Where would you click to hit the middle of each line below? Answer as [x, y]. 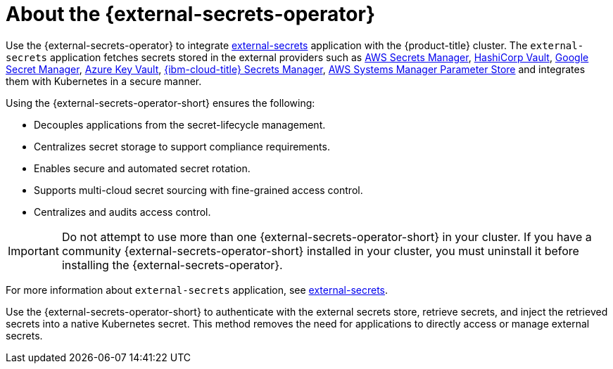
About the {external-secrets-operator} [190, 14]
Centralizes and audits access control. [122, 212]
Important [33, 251]
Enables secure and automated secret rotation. [142, 168]
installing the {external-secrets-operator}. [172, 265]
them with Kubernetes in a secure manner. [104, 81]
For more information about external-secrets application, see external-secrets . [197, 290]
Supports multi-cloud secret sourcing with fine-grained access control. [198, 190]
